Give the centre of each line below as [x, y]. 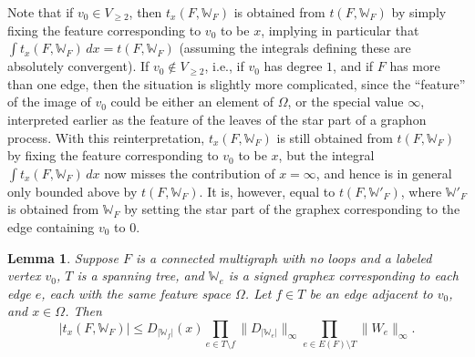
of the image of [49, 102]
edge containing [51, 226]
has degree [293, 66]
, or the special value [346, 102]
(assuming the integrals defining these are [295, 48]
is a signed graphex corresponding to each [343, 275]
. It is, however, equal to [267, 191]
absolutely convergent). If [78, 66]
